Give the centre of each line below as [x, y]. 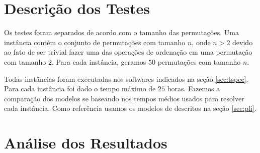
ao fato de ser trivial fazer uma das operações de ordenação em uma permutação [128, 52]
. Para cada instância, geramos [99, 61]
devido [243, 42]
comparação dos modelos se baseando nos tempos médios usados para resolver [124, 98]
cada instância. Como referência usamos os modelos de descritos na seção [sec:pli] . [130, 108]
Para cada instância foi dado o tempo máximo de [80, 89]
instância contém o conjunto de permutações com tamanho [95, 42]
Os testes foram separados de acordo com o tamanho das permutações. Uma [121, 32]
